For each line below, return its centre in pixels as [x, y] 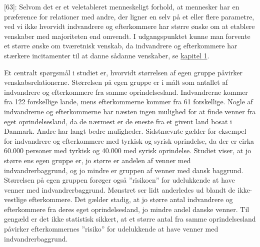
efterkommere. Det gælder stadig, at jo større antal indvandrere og [131, 199]
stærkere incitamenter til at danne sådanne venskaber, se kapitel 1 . [107, 55]
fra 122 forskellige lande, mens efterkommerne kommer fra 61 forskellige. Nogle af [128, 102]
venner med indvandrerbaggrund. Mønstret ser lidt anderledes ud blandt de [120, 189]
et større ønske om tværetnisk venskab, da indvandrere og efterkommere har [121, 46]
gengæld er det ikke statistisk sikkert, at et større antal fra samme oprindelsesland [130, 219]
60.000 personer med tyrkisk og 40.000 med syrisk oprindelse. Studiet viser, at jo [128, 150]
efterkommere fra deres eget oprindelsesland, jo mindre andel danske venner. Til [127, 209]
